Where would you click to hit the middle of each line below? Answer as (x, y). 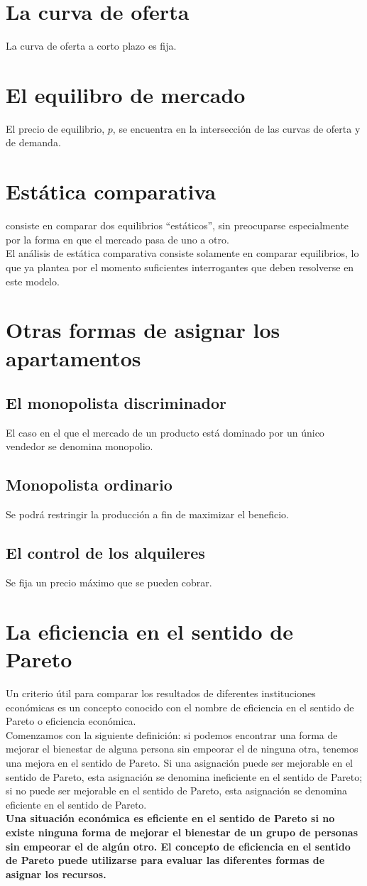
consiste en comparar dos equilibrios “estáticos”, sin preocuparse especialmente (177, 225)
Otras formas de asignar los (143, 330)
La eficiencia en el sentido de (149, 631)
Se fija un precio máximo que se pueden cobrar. (109, 583)
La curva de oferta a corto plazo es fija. (91, 46)
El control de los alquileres (105, 553)
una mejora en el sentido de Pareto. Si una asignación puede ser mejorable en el (180, 762)
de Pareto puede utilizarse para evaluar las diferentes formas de (165, 860)
